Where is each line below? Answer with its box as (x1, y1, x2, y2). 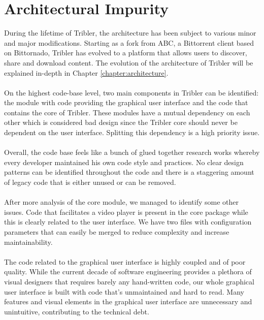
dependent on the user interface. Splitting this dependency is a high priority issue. (4, 127, 260, 138)
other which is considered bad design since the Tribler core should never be (4, 117, 238, 127)
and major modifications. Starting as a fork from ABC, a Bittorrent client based (4, 37, 254, 48)
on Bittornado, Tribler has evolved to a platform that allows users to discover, (4, 47, 247, 58)
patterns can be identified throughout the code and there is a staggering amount (4, 167, 254, 177)
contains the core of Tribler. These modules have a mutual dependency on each (4, 107, 250, 117)
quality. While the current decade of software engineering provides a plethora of (4, 266, 252, 277)
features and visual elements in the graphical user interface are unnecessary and (4, 296, 252, 307)
